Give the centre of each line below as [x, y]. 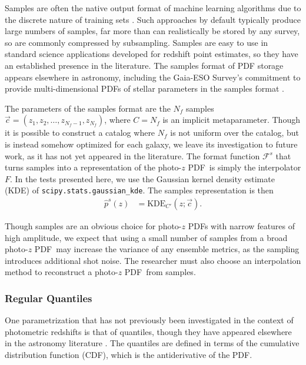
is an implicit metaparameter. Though [231, 120]
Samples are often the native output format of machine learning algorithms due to [153, 8]
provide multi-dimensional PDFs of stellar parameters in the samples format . [144, 88]
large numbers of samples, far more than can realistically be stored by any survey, [152, 31]
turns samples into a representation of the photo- [93, 167]
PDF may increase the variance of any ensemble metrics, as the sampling [167, 249]
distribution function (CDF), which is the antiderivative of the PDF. [129, 354]
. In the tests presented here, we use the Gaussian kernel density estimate [142, 178]
